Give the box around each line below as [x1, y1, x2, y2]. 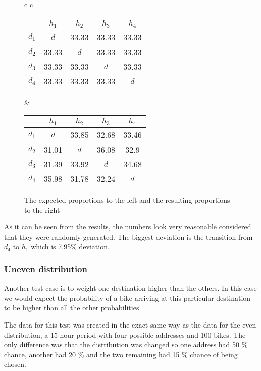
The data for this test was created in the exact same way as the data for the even [4, 319, 256, 330]
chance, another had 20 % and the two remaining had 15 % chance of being [4, 349, 238, 359]
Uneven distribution [4, 262, 87, 275]
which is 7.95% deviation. [31, 241, 110, 252]
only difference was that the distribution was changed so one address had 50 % [4, 339, 248, 350]
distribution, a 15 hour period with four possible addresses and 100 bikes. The [4, 329, 246, 340]
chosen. [4, 359, 27, 369]
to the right [24, 204, 60, 215]
